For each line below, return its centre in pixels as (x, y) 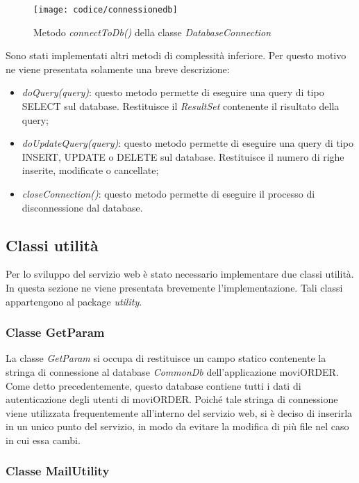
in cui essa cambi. (43, 440)
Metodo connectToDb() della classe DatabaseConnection (152, 32)
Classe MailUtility (58, 471)
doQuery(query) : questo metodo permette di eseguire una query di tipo (173, 92)
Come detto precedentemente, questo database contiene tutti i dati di (153, 385)
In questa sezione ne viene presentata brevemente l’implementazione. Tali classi (174, 287)
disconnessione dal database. (82, 207)
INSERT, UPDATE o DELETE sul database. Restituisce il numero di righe (183, 156)
